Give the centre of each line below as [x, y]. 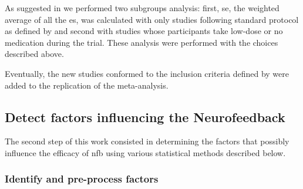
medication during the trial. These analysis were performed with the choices [142, 42]
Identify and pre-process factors [82, 179]
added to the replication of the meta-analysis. [87, 85]
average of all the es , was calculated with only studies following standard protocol [152, 19]
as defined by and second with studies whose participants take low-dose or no [144, 31]
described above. [34, 54]
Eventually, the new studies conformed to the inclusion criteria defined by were [147, 73]
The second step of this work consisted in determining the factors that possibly [147, 141]
